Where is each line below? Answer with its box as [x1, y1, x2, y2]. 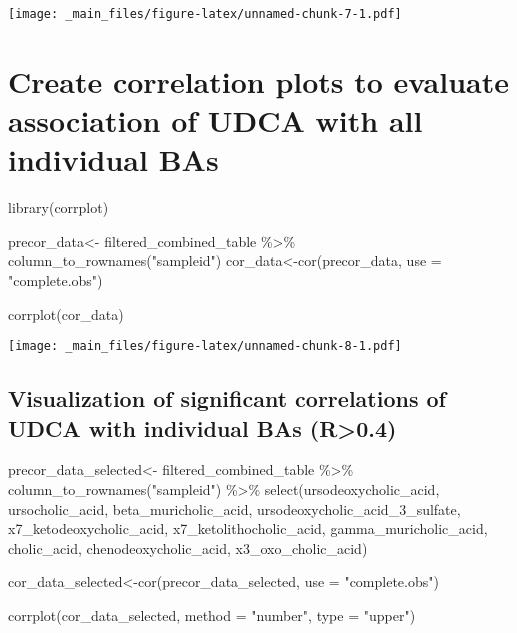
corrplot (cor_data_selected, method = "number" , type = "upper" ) [8, 604, 416, 625]
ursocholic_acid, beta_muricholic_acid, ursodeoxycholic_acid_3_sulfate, [8, 498, 461, 519]
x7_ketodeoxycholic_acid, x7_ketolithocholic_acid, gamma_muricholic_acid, [8, 518, 488, 539]
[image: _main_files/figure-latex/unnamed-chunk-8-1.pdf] [8, 339, 402, 354]
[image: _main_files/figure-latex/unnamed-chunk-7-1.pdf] [8, 7, 402, 21]
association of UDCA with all [8, 100, 423, 141]
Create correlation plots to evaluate [8, 60, 509, 101]
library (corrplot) [8, 197, 109, 218]
